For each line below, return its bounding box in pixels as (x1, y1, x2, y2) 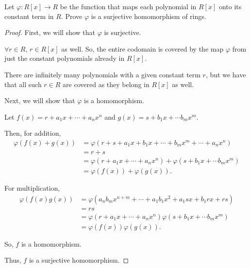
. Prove (61, 11, 83, 21)
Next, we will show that (4, 95, 75, 106)
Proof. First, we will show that (4, 27, 95, 37)
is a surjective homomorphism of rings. (91, 11, 206, 21)
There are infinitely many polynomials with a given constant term (4, 69, 200, 79)
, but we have (205, 69, 246, 79)
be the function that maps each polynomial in (60, 1, 197, 11)
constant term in (4, 11, 54, 21)
